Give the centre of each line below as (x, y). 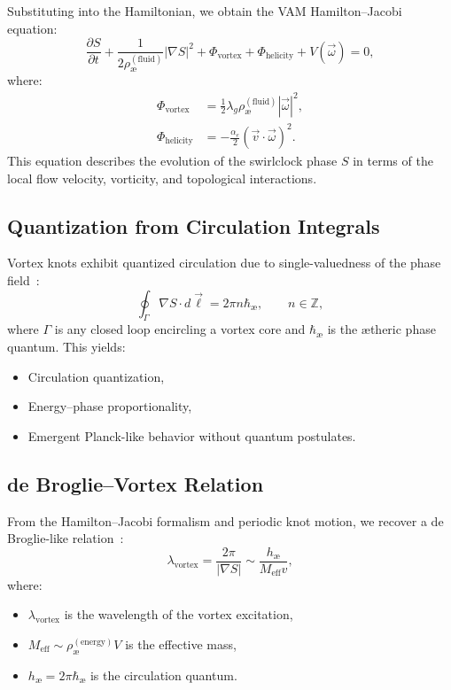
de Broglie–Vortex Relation (136, 483)
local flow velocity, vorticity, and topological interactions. (162, 178)
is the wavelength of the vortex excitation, (179, 614)
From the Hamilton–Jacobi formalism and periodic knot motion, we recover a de (225, 520)
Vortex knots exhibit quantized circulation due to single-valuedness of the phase (224, 263)
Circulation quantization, (96, 376)
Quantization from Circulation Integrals (194, 225)
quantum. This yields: (66, 347)
